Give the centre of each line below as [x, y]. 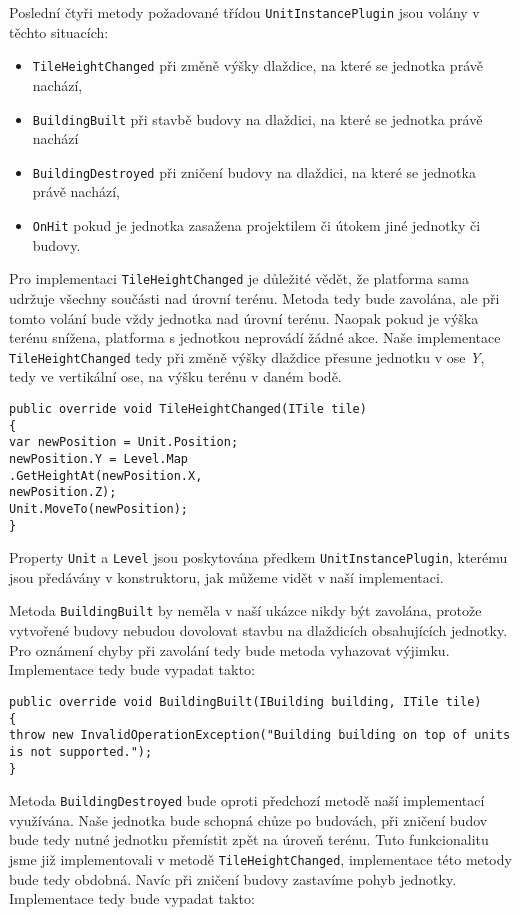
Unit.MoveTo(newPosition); [98, 508]
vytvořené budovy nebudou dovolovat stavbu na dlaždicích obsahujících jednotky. [258, 630]
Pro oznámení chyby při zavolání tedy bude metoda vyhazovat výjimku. [229, 649]
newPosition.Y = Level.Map [98, 458]
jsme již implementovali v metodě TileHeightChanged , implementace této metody [260, 859]
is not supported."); [81, 751]
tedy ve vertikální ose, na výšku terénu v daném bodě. [175, 376]
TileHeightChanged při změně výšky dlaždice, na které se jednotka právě [257, 65]
